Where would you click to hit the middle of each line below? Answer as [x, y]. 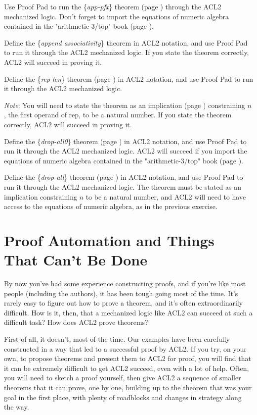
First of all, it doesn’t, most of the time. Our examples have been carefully [117, 338]
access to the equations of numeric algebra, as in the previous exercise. [111, 206]
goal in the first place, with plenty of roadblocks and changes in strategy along [123, 397]
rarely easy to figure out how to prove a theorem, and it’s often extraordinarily [124, 303]
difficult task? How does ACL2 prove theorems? [76, 322]
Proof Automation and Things [109, 240]
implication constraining [41, 196]
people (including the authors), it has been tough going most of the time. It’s [121, 293]
